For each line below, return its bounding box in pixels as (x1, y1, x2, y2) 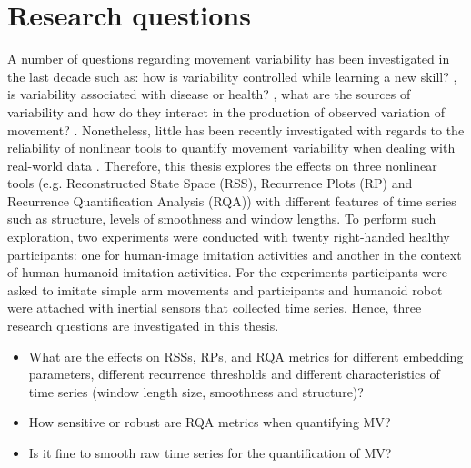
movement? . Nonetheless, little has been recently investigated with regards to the (7, 120, 465, 139)
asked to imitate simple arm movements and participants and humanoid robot (7, 280, 443, 299)
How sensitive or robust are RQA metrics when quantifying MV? (28, 413, 391, 432)
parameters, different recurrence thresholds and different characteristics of (28, 364, 440, 383)
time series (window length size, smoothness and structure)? (28, 382, 364, 401)
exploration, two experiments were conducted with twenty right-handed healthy (7, 227, 450, 246)
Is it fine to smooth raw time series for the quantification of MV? (28, 443, 392, 462)
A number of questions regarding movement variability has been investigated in (7, 49, 450, 68)
